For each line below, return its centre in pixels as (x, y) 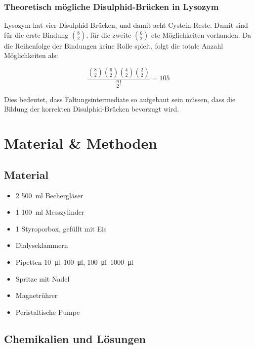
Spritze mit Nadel (42, 278)
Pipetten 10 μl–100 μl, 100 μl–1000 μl (74, 262)
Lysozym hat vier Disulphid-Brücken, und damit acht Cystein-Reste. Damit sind (126, 25)
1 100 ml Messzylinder (50, 212)
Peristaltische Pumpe (48, 312)
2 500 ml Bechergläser (49, 195)
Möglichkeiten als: (31, 55)
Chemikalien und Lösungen (75, 338)
